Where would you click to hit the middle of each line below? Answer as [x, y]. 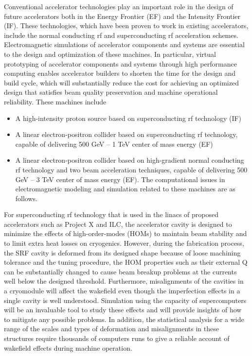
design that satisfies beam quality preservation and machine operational [111, 92]
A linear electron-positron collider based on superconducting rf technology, [126, 134]
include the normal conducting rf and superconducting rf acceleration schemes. [121, 35]
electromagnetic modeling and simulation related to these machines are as [125, 189]
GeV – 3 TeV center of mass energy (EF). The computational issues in [120, 179]
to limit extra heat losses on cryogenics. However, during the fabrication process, [124, 243]
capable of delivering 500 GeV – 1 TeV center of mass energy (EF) [114, 144]
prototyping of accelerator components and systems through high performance [120, 63]
